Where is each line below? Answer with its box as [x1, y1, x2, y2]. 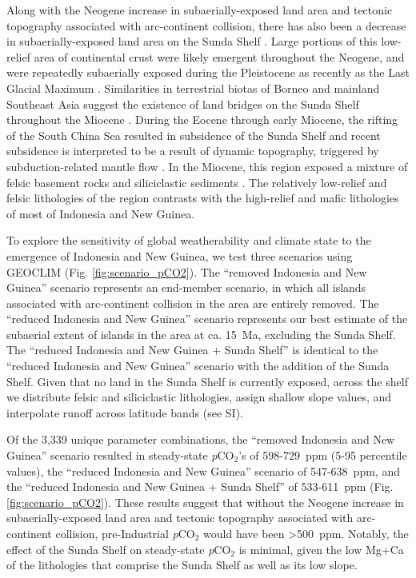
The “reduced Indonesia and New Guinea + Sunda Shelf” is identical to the [6, 341, 378, 358]
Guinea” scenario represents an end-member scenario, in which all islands [6, 279, 366, 296]
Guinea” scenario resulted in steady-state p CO [6, 447, 234, 464]
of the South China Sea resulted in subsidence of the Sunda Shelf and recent [6, 126, 381, 143]
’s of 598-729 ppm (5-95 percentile [238, 447, 407, 464]
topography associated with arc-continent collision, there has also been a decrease [6, 17, 406, 34]
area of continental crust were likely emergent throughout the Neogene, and [34, 48, 405, 65]
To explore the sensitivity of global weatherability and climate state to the [6, 232, 371, 249]
